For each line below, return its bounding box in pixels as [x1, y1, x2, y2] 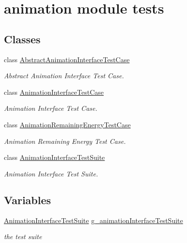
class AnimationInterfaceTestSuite [4, 152, 105, 162]
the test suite [4, 231, 42, 242]
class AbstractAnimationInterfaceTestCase [4, 54, 130, 64]
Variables [4, 192, 51, 207]
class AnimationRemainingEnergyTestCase [4, 119, 131, 129]
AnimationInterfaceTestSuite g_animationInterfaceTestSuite [4, 215, 183, 225]
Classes [4, 31, 41, 46]
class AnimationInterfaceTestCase [4, 87, 104, 97]
